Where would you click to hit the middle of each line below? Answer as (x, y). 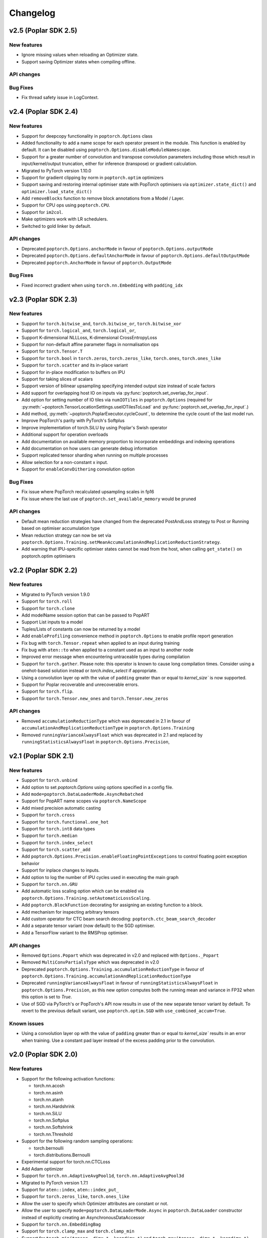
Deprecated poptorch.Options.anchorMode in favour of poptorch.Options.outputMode (117, 249)
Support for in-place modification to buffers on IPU (73, 372)
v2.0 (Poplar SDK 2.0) (43, 1055)
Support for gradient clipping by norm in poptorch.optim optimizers (92, 177)
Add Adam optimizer (43, 1169)
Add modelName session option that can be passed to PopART (86, 615)
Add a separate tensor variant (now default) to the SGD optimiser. (88, 926)
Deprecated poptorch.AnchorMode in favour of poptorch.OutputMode (96, 262)
